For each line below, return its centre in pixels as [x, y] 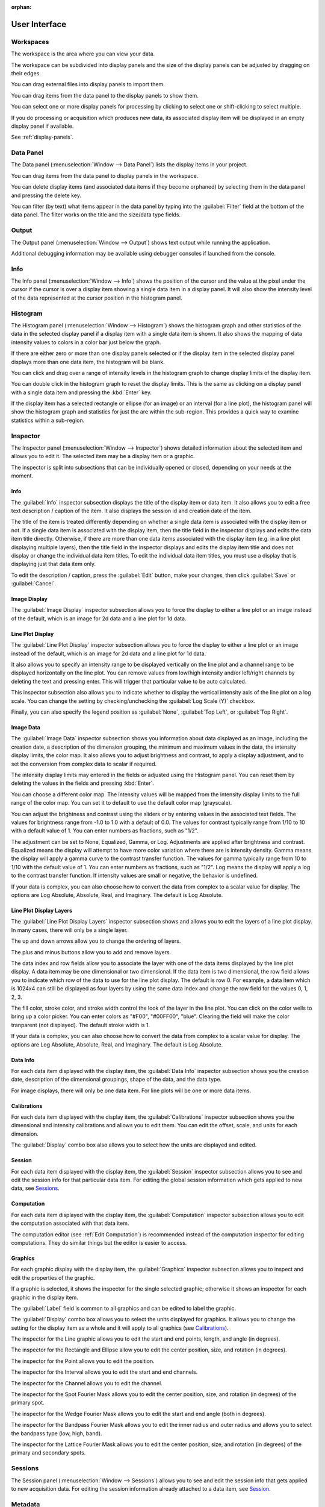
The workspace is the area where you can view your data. [83, 54]
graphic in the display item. [45, 1297]
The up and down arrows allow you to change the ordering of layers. [96, 941]
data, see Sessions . [35, 1188]
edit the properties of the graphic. [53, 1277]
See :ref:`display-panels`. [42, 137]
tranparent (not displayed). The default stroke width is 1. [81, 1025]
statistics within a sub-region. [48, 420]
